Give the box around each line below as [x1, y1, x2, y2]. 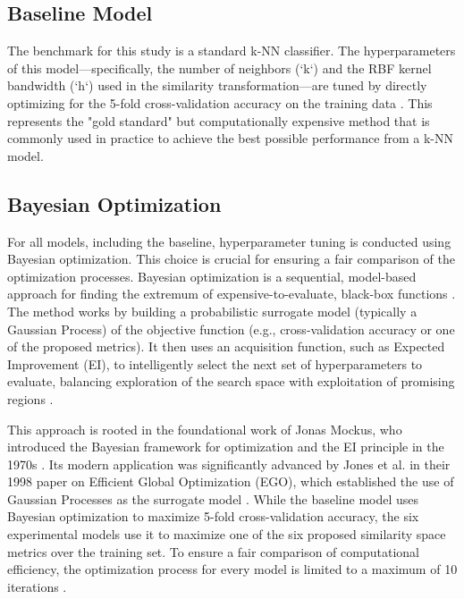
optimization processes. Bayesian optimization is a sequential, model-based [7, 266, 417, 285]
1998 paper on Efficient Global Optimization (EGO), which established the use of [7, 472, 454, 491]
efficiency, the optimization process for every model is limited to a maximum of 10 [7, 560, 458, 578]
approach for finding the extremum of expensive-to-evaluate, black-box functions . [7, 284, 456, 303]
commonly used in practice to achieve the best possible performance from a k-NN [7, 129, 453, 148]
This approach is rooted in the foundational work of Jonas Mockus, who [7, 419, 402, 438]
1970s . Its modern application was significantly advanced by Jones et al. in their [7, 454, 451, 473]
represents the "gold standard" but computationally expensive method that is [7, 111, 430, 130]
